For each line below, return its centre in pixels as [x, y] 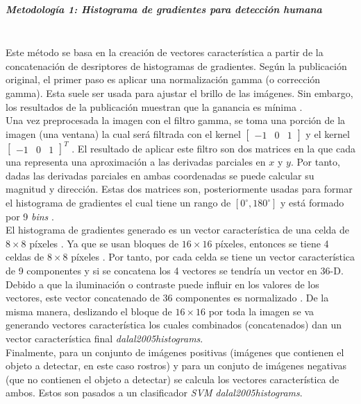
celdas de [25, 257]
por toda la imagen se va [261, 311]
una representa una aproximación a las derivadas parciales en [136, 162]
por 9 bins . [30, 216]
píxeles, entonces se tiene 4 [272, 243]
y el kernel [328, 133]
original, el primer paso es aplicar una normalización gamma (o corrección [163, 79]
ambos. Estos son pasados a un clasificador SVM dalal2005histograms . [154, 393]
